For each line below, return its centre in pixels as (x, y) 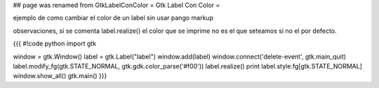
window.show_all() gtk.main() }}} (60, 76)
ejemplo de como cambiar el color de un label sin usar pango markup (113, 18)
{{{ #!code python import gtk (55, 44)
